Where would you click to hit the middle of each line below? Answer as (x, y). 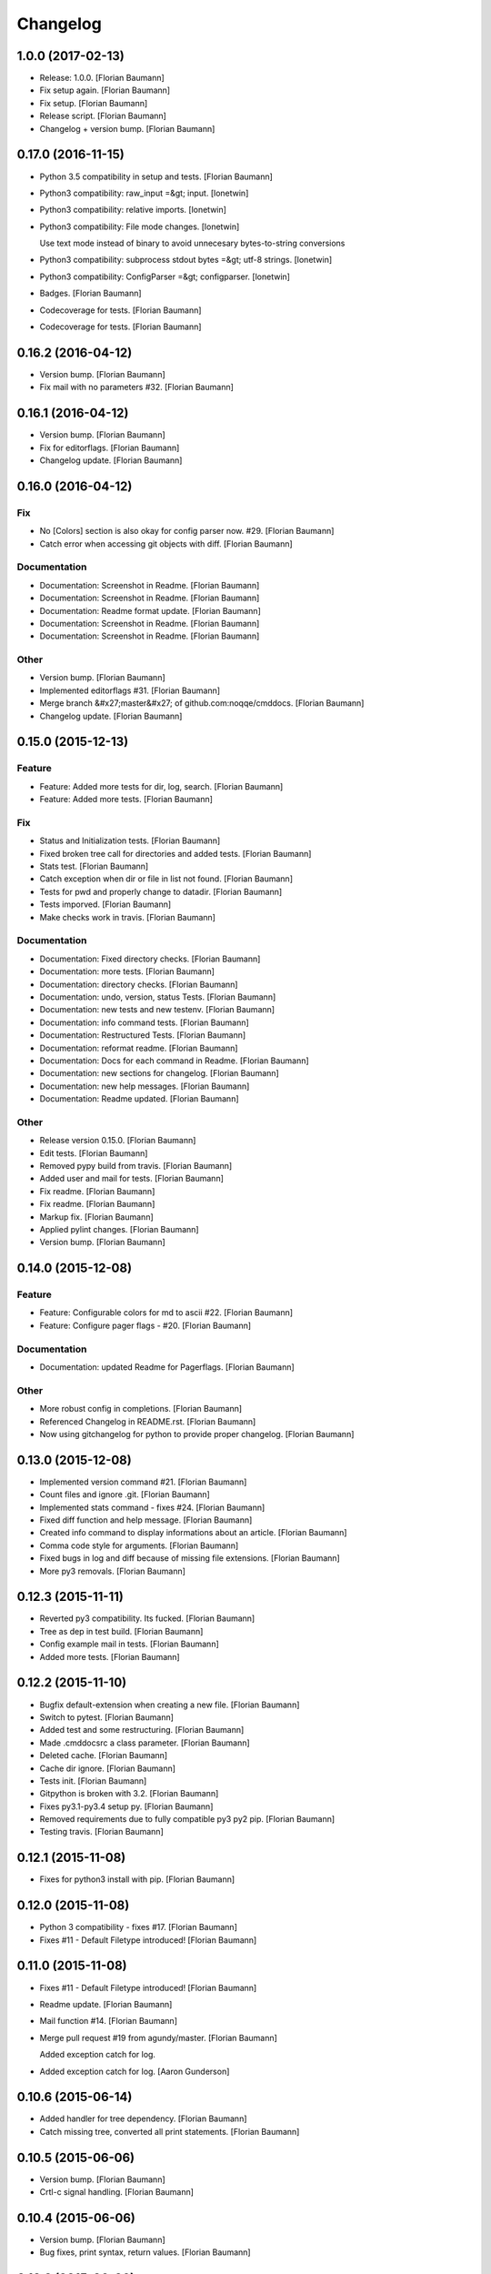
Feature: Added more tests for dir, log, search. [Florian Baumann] (161, 786)
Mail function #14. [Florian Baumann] (108, 2021)
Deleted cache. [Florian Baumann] (104, 1756)
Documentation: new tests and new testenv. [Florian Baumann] (157, 1010)
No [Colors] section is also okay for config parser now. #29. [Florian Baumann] (187, 531)
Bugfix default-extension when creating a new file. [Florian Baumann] (170, 1705)
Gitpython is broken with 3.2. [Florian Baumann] (129, 1794)
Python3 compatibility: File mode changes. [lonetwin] (140, 226)
